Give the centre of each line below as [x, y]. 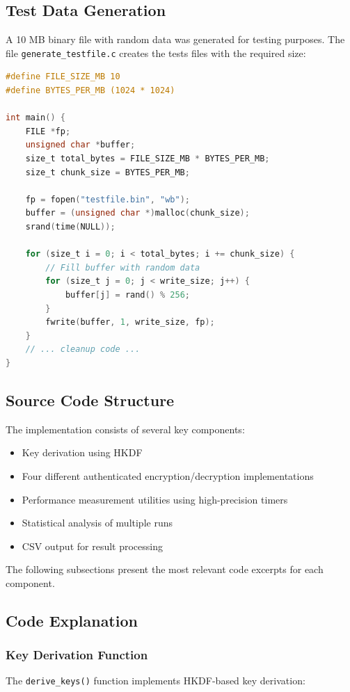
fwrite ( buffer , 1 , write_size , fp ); [130, 322]
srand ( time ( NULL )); [70, 226]
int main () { [35, 118]
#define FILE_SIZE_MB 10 [63, 77]
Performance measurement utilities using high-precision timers [155, 499]
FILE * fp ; [48, 131]
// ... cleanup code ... [83, 349]
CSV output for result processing [92, 546]
